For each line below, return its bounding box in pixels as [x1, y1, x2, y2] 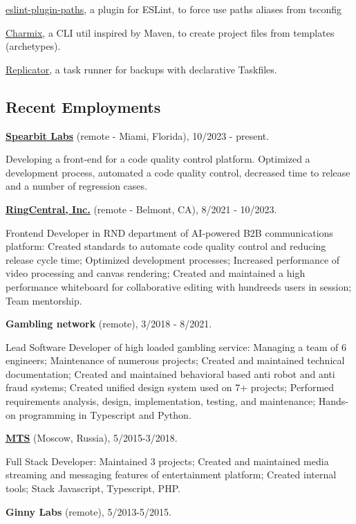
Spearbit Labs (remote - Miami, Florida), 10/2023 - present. [6, 128, 270, 143]
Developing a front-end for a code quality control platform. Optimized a [6, 152, 310, 166]
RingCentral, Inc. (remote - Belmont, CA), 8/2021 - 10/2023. [6, 201, 277, 216]
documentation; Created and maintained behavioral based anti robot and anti [6, 366, 335, 381]
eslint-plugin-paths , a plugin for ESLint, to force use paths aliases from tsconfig [6, 2, 342, 16]
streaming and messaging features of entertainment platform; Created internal [6, 467, 337, 482]
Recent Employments [6, 96, 161, 117]
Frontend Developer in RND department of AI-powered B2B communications [6, 225, 333, 240]
